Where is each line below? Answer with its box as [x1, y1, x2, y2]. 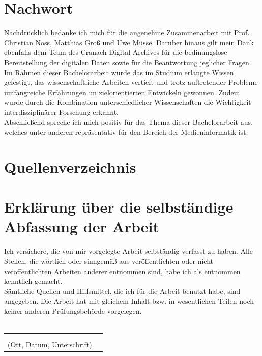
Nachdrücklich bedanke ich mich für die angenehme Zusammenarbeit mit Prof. [4, 27, 250, 38]
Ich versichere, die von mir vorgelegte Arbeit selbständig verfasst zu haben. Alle [4, 246, 253, 256]
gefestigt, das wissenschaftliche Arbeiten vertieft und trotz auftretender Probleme [4, 77, 258, 87]
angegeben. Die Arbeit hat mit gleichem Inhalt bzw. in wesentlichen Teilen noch [4, 295, 254, 306]
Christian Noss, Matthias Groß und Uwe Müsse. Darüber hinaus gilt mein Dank [4, 37, 254, 47]
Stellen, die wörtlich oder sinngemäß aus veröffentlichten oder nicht [4, 255, 213, 266]
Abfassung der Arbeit [4, 216, 159, 237]
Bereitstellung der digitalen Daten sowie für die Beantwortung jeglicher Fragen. [4, 56, 251, 67]
